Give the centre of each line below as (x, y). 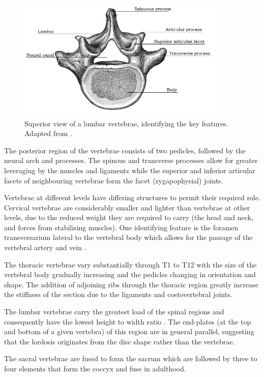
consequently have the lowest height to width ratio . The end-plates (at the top (128, 321)
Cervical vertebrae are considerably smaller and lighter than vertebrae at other (127, 207)
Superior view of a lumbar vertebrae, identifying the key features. (126, 123)
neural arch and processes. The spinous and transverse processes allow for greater (131, 160)
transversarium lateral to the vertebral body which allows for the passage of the (128, 237)
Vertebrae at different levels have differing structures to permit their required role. (132, 197)
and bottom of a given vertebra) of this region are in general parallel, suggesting (129, 331)
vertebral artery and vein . (45, 247)
